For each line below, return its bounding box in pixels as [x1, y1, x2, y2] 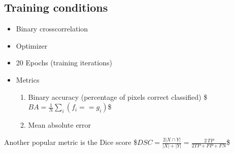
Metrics [16, 74, 40, 85]
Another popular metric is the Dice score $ [4, 137, 138, 147]
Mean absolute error [28, 120, 91, 130]
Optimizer [16, 40, 48, 51]
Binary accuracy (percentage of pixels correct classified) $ [28, 91, 208, 102]
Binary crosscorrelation [16, 23, 88, 34]
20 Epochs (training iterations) [16, 57, 112, 68]
